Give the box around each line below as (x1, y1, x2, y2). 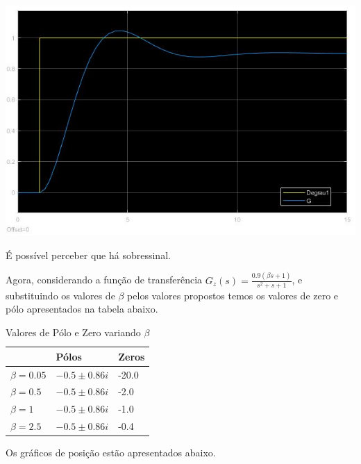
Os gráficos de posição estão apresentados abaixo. (6, 445, 216, 460)
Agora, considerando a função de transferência (6, 272, 203, 287)
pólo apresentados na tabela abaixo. (6, 301, 158, 316)
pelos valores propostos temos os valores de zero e (127, 288, 339, 302)
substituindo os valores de (6, 288, 115, 302)
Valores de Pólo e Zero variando (6, 325, 141, 340)
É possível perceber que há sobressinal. (6, 247, 171, 262)
